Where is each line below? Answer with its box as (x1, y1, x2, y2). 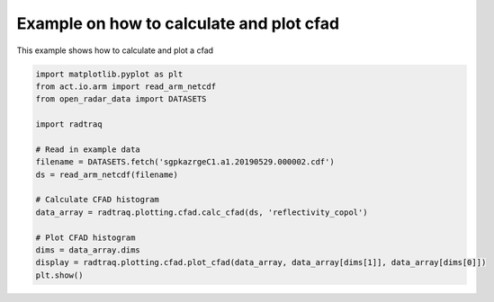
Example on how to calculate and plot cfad (16, 13, 340, 33)
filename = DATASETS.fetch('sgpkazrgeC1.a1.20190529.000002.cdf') (35, 157, 335, 167)
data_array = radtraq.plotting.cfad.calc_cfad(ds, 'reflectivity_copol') (35, 207, 368, 218)
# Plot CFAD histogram (35, 232, 136, 243)
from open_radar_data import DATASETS (35, 94, 207, 104)
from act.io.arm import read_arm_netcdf (35, 81, 216, 92)
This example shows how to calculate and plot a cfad (16, 45, 214, 56)
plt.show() (35, 270, 84, 280)
